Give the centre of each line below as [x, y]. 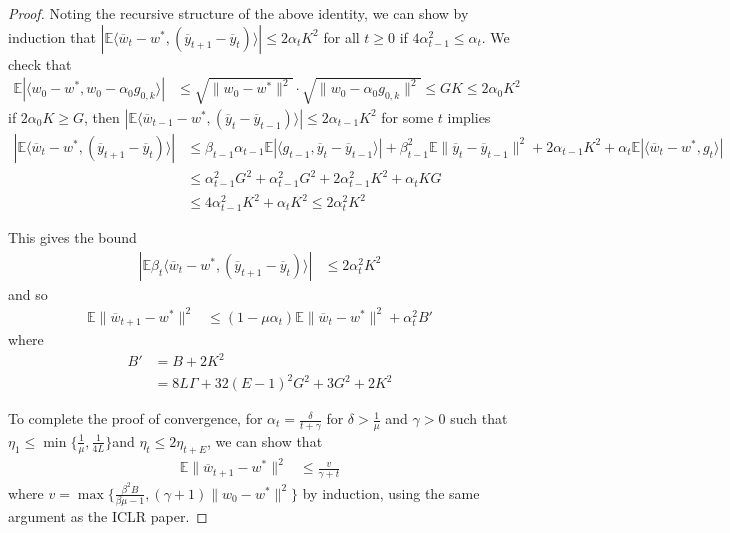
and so [28, 293]
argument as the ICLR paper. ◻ [108, 516]
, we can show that [264, 440]
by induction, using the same [391, 492]
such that [479, 418]
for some [407, 116]
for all [341, 36]
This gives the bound [72, 237]
